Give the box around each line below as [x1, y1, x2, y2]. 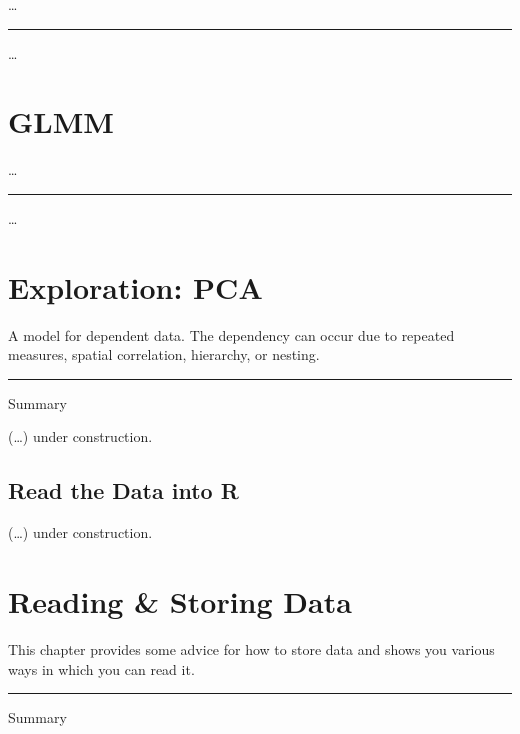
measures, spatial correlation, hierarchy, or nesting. [8, 344, 320, 365]
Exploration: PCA [8, 266, 263, 307]
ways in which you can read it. [8, 658, 195, 679]
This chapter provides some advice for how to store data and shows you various [8, 638, 495, 659]
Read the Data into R [8, 475, 239, 506]
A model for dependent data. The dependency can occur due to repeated [8, 324, 455, 345]
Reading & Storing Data [8, 580, 352, 621]
